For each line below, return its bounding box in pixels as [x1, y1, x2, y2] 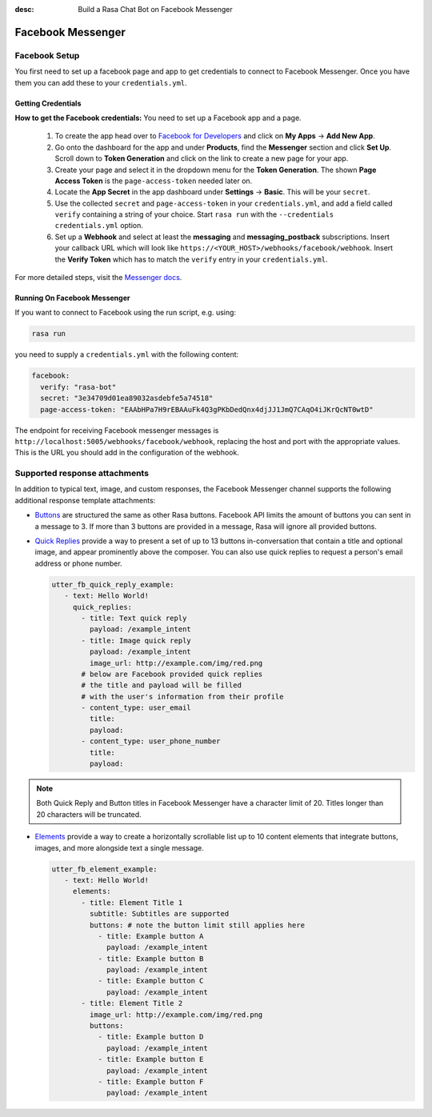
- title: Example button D [98, 1032, 204, 1042]
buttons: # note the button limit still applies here [89, 920, 306, 930]
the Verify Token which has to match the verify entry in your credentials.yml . [54, 254, 328, 264]
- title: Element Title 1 [81, 898, 183, 907]
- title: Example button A [98, 931, 204, 940]
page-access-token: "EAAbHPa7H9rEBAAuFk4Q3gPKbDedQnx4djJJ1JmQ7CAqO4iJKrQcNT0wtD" [40, 405, 374, 414]
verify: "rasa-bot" [40, 382, 117, 391]
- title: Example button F [98, 1077, 204, 1086]
